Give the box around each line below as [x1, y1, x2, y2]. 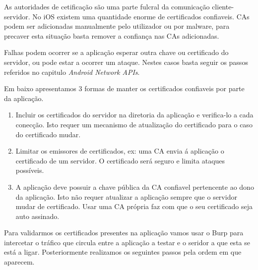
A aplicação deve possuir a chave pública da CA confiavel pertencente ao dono [15, 181, 254, 192]
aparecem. [4, 257, 35, 267]
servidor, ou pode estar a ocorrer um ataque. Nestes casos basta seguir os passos [4, 56, 248, 67]
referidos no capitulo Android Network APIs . [4, 66, 140, 77]
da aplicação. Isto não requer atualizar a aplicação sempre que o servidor [15, 191, 237, 202]
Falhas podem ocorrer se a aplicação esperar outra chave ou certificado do [4, 47, 229, 57]
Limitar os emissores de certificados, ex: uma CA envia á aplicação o [15, 146, 224, 156]
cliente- [212, 1, 234, 11]
